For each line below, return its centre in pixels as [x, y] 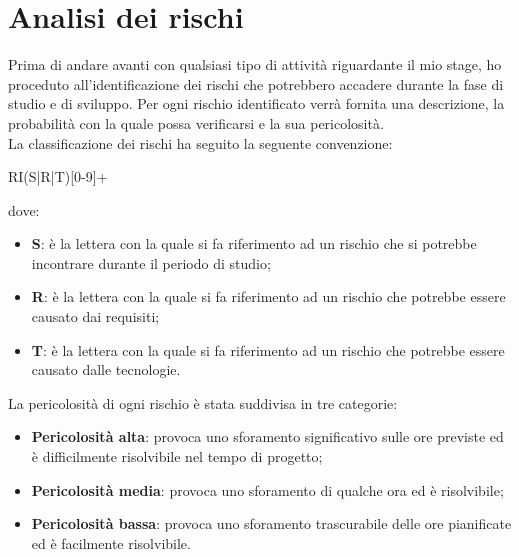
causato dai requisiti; [95, 316]
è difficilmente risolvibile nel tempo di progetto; [177, 456]
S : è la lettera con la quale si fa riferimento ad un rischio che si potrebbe [254, 243]
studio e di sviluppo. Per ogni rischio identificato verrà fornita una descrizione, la [256, 103]
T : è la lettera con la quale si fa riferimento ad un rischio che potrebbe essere [268, 349]
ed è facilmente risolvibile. [111, 542]
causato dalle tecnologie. [106, 369]
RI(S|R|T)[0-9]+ [58, 176]
